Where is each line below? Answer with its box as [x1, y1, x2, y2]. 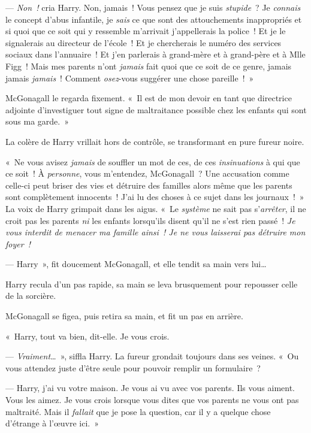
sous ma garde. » [5, 115, 69, 128]
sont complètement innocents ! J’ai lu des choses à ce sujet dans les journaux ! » [5, 190, 304, 203]
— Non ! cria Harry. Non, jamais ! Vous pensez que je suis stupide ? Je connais [5, 1, 301, 13]
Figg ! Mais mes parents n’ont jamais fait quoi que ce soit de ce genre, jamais [5, 59, 292, 72]
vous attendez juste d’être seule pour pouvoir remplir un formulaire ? [5, 361, 261, 374]
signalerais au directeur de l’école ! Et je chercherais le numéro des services [5, 36, 282, 49]
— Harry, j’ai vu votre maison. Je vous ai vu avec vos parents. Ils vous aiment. [5, 381, 295, 394]
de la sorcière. [5, 289, 56, 302]
